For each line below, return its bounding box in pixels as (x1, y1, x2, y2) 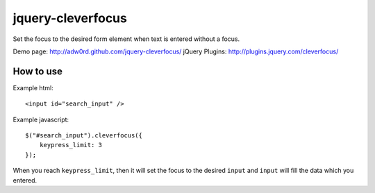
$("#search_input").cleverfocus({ (25, 132, 142, 140)
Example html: (12, 83, 53, 92)
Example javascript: (12, 115, 69, 124)
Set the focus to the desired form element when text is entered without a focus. (12, 35, 240, 43)
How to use (12, 65, 62, 77)
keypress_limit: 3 (39, 141, 103, 149)
